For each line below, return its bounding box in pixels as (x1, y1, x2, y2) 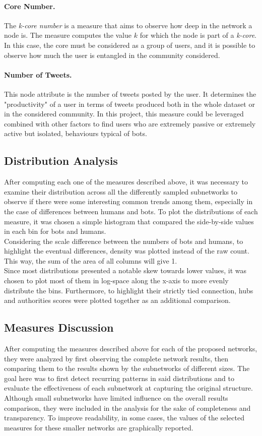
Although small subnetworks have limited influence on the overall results (4, 393, 228, 403)
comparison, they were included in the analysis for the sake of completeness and (4, 402, 251, 413)
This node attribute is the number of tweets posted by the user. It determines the (4, 88, 256, 99)
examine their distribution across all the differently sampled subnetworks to (4, 186, 238, 197)
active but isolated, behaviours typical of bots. (4, 128, 147, 139)
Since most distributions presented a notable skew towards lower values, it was (4, 265, 246, 276)
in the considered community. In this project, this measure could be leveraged (4, 108, 244, 119)
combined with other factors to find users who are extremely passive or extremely (4, 118, 256, 129)
